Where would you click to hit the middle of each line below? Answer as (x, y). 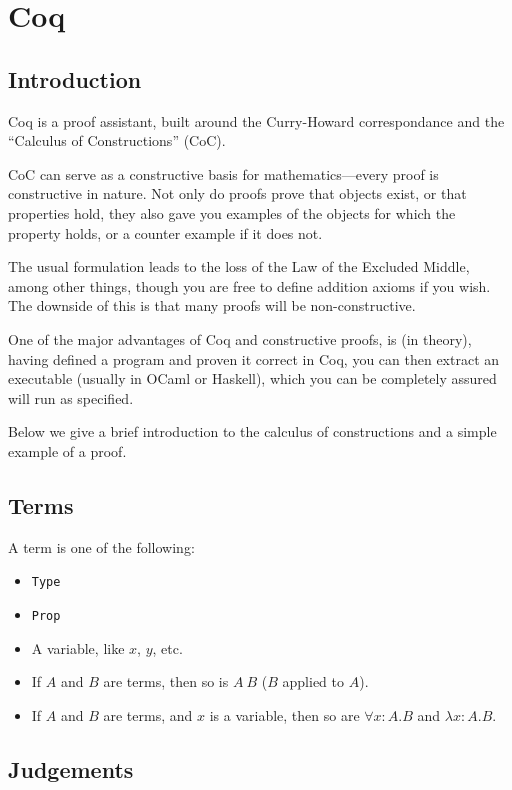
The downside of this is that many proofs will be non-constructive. (212, 305)
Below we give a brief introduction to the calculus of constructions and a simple (252, 431)
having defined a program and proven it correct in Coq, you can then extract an (254, 358)
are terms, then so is (166, 681)
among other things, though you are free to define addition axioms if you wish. (249, 285)
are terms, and (148, 714)
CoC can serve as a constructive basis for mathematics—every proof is (223, 173)
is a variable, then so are (284, 714)
